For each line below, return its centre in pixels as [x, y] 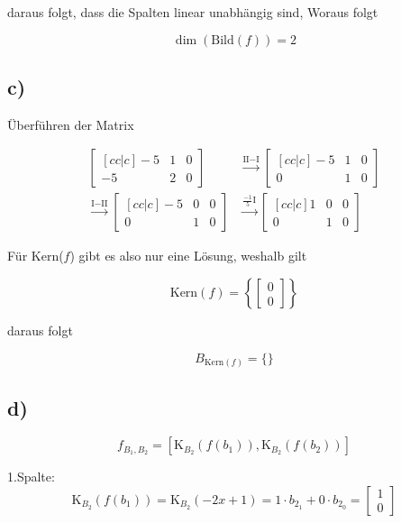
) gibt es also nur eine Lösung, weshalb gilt [188, 256]
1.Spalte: [31, 477]
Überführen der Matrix [71, 124]
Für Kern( [36, 256]
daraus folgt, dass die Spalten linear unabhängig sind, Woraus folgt [193, 12]
